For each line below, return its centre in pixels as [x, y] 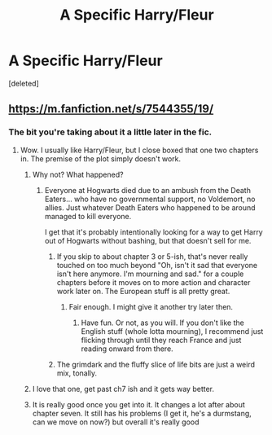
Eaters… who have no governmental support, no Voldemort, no [150, 199]
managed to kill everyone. [88, 216]
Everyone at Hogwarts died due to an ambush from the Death [147, 190]
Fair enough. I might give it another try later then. [151, 306]
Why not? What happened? [78, 174]
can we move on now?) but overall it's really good [116, 422]
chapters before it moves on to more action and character [154, 282]
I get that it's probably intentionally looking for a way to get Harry [154, 232]
